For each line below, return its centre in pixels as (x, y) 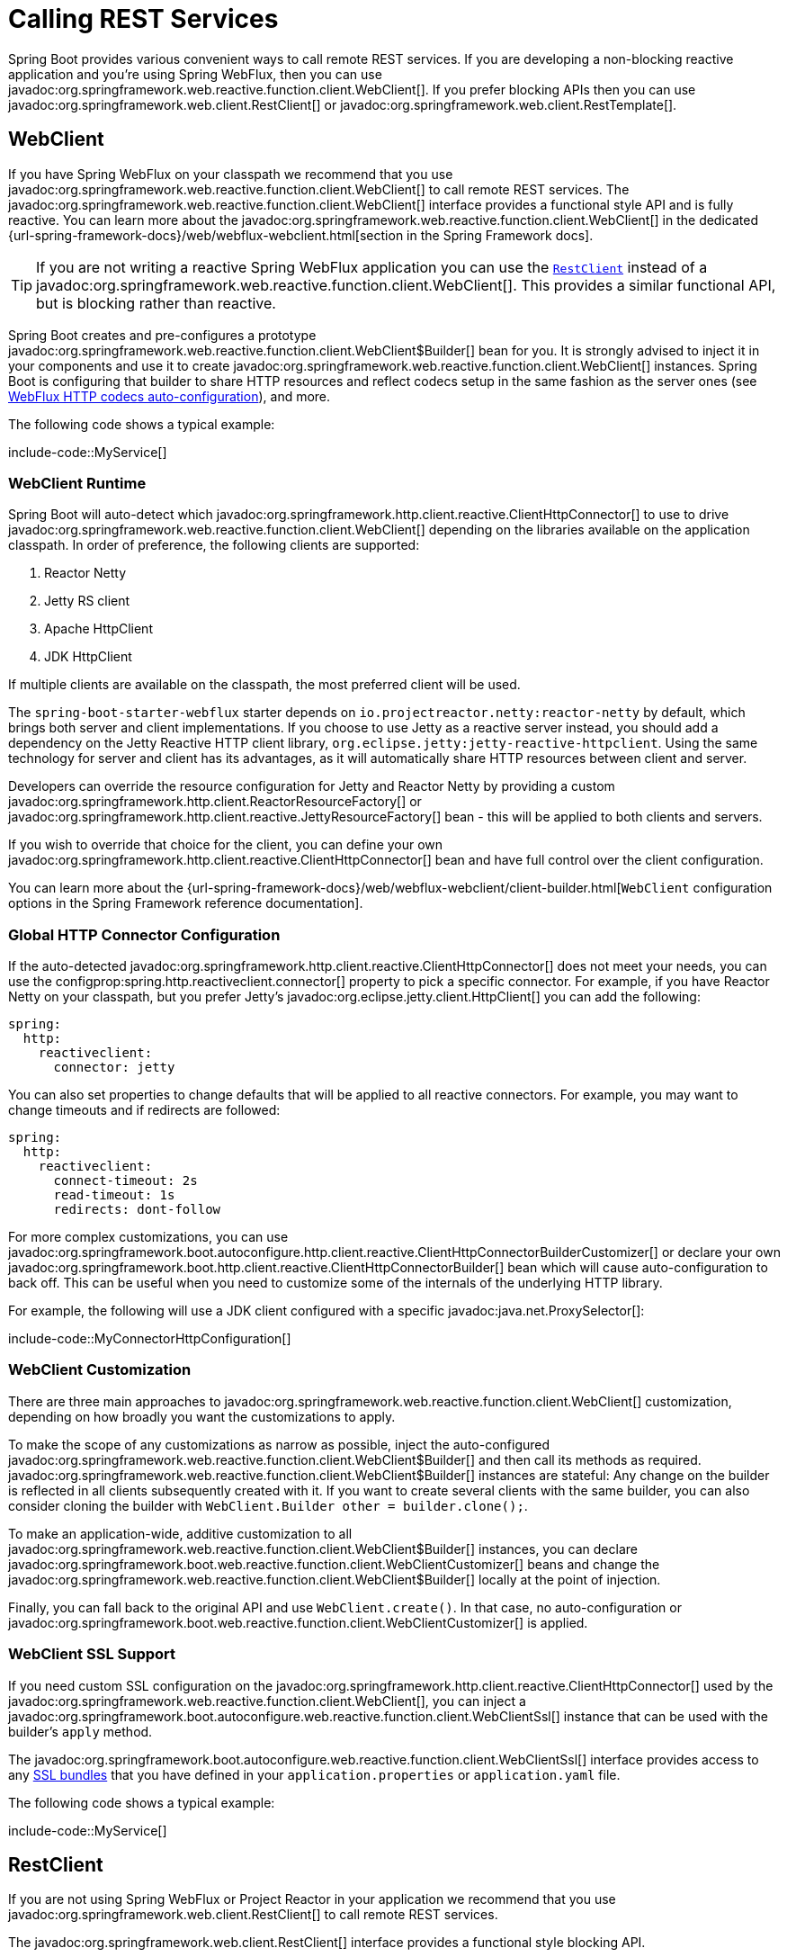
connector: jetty (114, 1068)
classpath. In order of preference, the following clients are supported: (214, 545)
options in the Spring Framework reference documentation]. (186, 903)
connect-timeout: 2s (125, 1181)
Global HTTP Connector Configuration (144, 934)
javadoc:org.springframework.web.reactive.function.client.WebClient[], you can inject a (267, 1701)
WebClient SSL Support (92, 1654)
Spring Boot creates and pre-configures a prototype (162, 335)
